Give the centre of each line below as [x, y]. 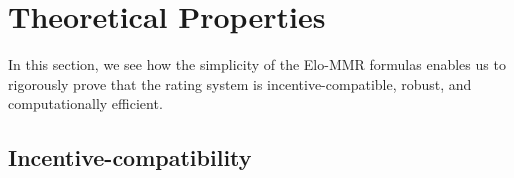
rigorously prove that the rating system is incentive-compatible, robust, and [240, 83]
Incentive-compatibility [130, 157]
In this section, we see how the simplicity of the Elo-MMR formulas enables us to [257, 64]
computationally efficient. [85, 103]
